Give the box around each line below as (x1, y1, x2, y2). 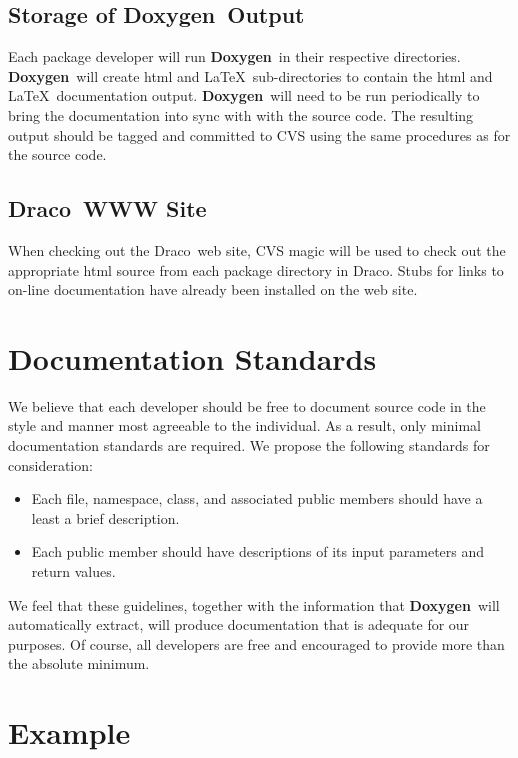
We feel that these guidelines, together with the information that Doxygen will (8, 594, 500, 615)
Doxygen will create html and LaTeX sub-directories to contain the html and (8, 65, 493, 86)
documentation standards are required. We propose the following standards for (8, 435, 490, 456)
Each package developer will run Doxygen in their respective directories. (8, 46, 461, 67)
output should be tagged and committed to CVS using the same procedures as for (8, 124, 511, 145)
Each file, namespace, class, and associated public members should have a (31, 488, 483, 509)
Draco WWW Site (8, 193, 207, 224)
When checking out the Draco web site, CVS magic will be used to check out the (8, 239, 506, 260)
